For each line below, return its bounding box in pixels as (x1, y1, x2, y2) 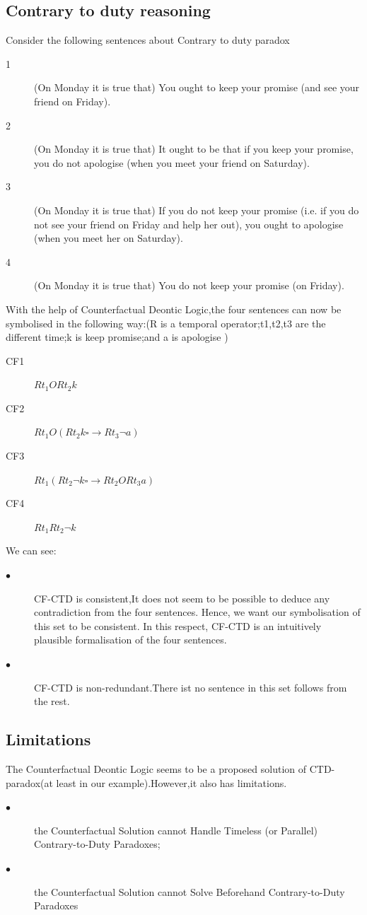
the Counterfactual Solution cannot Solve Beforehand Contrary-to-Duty (34, 884, 345, 899)
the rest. (34, 694, 70, 709)
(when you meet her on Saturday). (34, 231, 183, 245)
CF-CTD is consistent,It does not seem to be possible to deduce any (34, 590, 330, 605)
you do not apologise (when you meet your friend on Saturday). (34, 155, 310, 170)
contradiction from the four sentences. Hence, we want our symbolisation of (34, 605, 361, 619)
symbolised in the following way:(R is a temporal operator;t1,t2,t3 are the (6, 315, 326, 330)
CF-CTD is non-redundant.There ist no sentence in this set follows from (34, 680, 347, 694)
